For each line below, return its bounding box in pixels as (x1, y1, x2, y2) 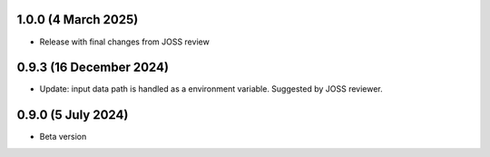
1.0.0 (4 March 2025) (16, 12, 139, 27)
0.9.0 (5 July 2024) (16, 107, 129, 123)
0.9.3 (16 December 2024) (16, 60, 170, 75)
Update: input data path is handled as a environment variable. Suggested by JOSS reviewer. (39, 83, 383, 94)
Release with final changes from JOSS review (39, 36, 211, 47)
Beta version (39, 132, 87, 142)
